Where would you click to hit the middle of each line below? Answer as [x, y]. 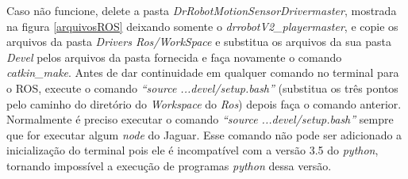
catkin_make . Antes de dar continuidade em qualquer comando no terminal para [203, 72]
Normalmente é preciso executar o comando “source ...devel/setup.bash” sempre [200, 119]
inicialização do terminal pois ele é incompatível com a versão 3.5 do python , [192, 150]
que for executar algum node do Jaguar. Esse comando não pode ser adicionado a [204, 134]
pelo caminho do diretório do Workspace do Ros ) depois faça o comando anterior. [204, 103]
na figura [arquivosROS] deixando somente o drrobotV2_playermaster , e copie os [202, 26]
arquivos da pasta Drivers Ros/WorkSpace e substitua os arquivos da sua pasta [199, 42]
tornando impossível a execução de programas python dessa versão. [169, 165]
